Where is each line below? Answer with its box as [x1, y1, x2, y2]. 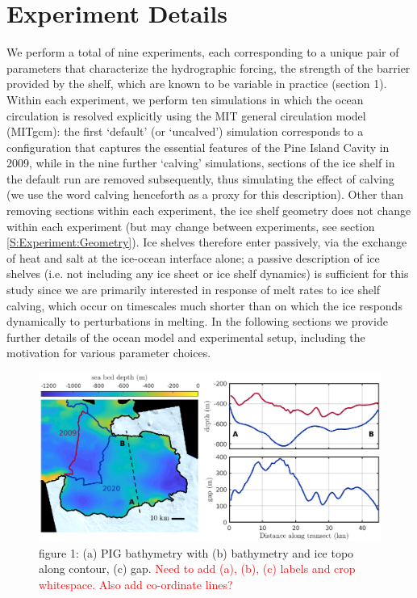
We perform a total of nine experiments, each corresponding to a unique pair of [6, 44, 399, 61]
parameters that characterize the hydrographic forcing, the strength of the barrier [6, 59, 411, 76]
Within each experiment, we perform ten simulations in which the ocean [6, 91, 364, 107]
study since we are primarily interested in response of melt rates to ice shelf [6, 281, 381, 298]
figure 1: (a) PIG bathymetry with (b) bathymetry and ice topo [39, 544, 354, 561]
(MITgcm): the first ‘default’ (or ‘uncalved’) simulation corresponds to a [6, 123, 364, 140]
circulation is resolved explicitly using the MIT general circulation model [6, 107, 366, 124]
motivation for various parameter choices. [6, 344, 211, 361]
